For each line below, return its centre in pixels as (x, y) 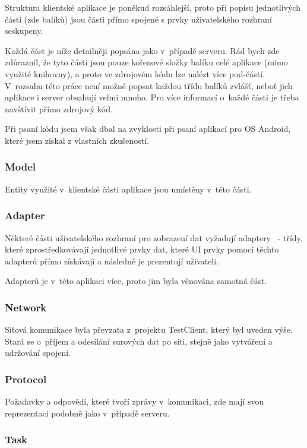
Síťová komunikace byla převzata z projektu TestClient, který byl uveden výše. (149, 329)
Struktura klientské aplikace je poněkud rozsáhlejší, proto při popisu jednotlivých (153, 7)
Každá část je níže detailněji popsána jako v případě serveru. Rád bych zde (142, 50)
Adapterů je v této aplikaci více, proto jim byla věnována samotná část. (136, 281)
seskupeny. (24, 31)
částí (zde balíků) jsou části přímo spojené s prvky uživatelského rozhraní (138, 19)
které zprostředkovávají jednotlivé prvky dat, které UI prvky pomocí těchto (142, 249)
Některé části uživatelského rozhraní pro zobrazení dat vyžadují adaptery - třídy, (154, 237)
